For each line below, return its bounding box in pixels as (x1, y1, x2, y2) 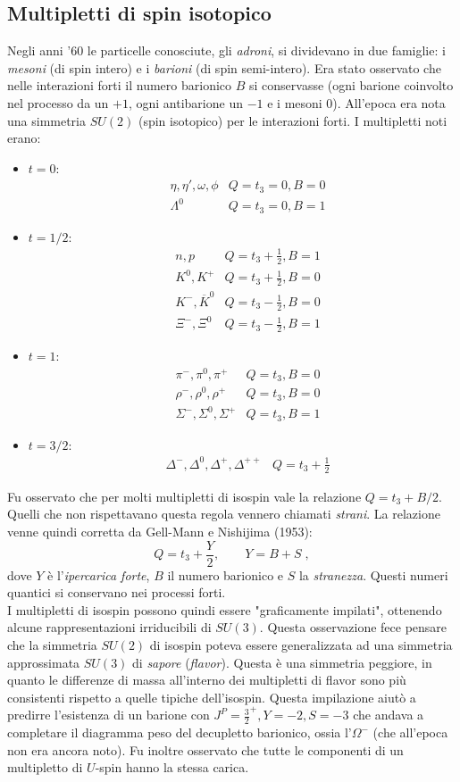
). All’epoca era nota (332, 93, 446, 112)
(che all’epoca (372, 723, 448, 742)
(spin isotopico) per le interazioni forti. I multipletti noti (138, 111, 447, 129)
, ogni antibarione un (128, 93, 243, 112)
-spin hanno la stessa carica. (95, 758, 249, 777)
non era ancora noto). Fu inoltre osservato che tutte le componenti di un (7, 740, 404, 759)
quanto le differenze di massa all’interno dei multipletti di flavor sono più (7, 670, 406, 689)
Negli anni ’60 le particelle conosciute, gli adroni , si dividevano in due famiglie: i (7, 41, 446, 60)
